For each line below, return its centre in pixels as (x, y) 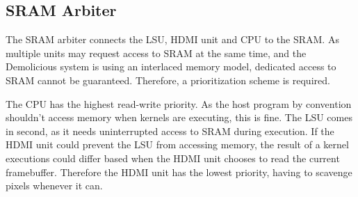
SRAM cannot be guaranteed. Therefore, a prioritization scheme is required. (168, 80)
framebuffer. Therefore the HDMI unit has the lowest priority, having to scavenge (179, 172)
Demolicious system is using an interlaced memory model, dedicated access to (171, 66)
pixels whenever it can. (54, 186)
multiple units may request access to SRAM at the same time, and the (156, 53)
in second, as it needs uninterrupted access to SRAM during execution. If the (170, 131)
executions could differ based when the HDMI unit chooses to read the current (173, 158)
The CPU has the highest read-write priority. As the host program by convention (179, 103)
